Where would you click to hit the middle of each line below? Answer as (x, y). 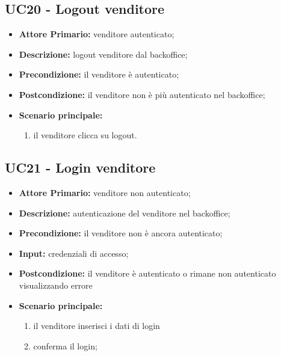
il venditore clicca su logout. (85, 135)
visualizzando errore (56, 285)
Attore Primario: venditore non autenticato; (105, 192)
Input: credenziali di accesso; (74, 253)
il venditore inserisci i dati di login (97, 326)
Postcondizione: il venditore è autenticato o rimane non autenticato (147, 273)
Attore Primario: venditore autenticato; (97, 34)
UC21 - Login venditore (80, 167)
